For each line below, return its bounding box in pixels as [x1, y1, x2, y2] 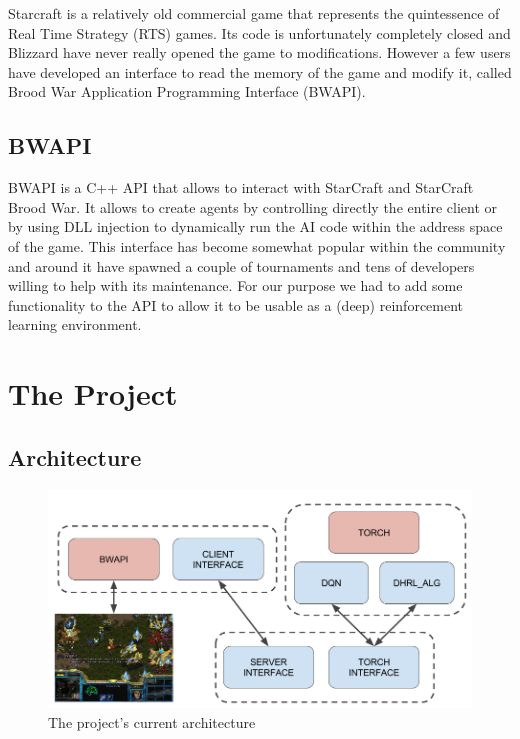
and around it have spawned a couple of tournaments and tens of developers [8, 255, 475, 276]
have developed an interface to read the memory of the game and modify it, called [8, 61, 512, 82]
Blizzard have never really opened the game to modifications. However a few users [8, 42, 511, 63]
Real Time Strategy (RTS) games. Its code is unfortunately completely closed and [8, 22, 511, 43]
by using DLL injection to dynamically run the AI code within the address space [8, 216, 503, 237]
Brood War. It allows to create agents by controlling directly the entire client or [8, 196, 498, 217]
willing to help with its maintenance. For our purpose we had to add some [8, 275, 463, 296]
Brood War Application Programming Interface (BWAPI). [8, 81, 366, 102]
